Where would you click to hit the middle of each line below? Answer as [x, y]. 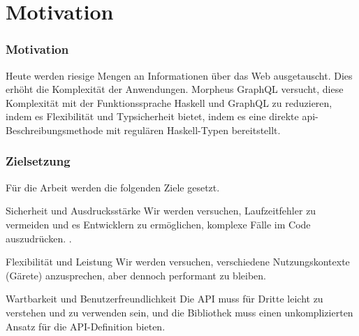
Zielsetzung [38, 161]
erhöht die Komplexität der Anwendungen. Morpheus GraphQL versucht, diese [175, 89]
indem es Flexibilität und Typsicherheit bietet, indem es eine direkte [152, 116]
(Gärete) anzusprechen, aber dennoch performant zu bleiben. [136, 275]
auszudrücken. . [39, 238]
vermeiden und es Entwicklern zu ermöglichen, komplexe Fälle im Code [158, 224]
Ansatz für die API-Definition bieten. [86, 326]
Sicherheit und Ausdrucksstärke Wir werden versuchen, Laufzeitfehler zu [161, 211]
